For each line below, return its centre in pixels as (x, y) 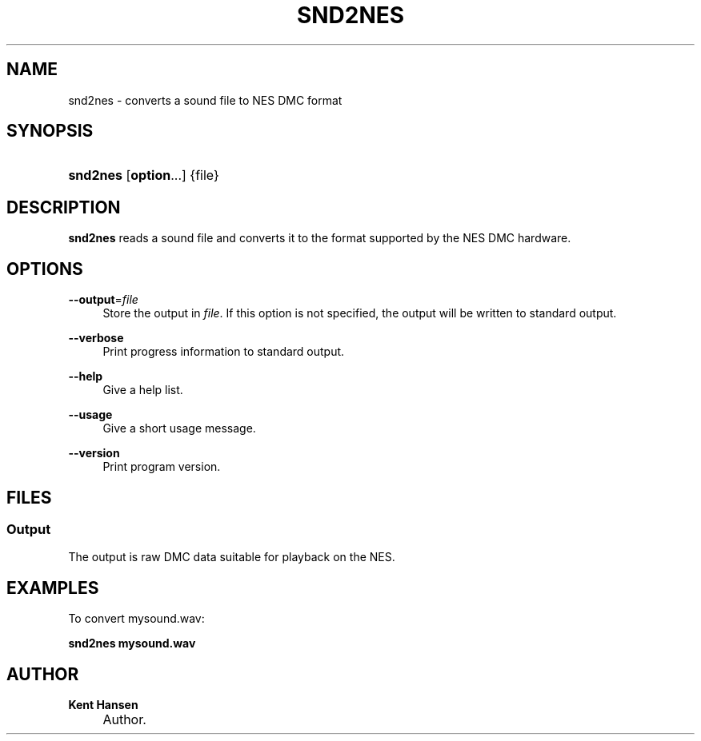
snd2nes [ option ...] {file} (144, 175)
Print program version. (162, 467)
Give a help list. (143, 390)
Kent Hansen (103, 705)
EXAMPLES (53, 588)
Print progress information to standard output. (224, 352)
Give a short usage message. (179, 428)
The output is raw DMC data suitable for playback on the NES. (232, 557)
